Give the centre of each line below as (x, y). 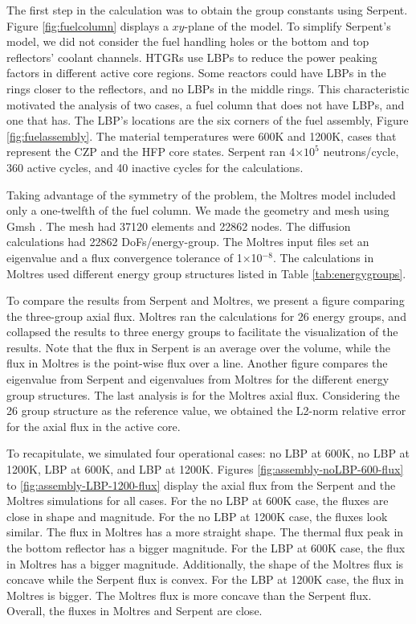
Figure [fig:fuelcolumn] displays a (88, 25)
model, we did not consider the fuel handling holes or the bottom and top (188, 41)
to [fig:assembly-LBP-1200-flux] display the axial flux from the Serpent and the (201, 484)
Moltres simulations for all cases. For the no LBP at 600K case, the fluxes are (198, 501)
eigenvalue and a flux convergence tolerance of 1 (124, 257)
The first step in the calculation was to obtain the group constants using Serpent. (207, 10)
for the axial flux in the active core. (94, 426)
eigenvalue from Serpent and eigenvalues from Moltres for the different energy (198, 379)
